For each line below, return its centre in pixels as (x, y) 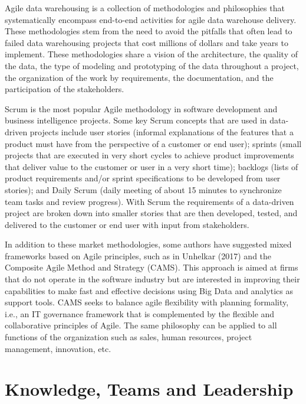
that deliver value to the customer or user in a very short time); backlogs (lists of (152, 166)
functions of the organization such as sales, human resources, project (129, 337)
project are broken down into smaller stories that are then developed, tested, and (151, 213)
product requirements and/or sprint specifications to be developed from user (143, 178)
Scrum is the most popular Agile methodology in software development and (141, 108)
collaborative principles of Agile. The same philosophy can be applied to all (141, 325)
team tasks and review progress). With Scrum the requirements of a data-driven (149, 201)
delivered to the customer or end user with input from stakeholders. (127, 224)
